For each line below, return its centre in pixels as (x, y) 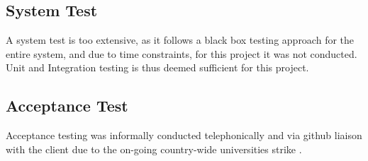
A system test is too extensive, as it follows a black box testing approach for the (180, 40)
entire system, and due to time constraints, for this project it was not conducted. (182, 53)
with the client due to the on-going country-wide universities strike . (154, 149)
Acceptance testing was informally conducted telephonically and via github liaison (184, 135)
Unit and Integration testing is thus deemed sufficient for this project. (157, 67)
